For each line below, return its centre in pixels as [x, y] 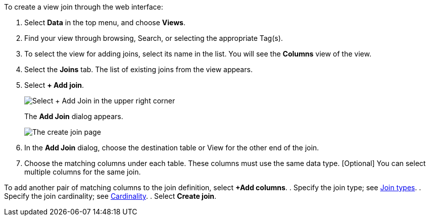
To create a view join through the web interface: [84, 7]
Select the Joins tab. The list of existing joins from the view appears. [138, 69]
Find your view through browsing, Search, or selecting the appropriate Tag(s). [154, 38]
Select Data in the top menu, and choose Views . [105, 22]
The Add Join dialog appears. [74, 116]
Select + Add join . [54, 85]
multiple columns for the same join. [83, 172]
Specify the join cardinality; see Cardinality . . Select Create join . [110, 196]
